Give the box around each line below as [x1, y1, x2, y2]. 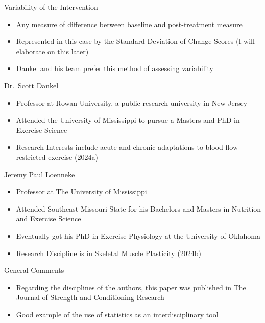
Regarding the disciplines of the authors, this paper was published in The [16, 282, 246, 292]
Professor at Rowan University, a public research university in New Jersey [16, 97, 248, 108]
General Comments [4, 265, 64, 275]
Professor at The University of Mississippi [16, 186, 147, 197]
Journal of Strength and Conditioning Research [16, 292, 164, 303]
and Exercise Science [16, 213, 81, 224]
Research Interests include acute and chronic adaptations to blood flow [16, 142, 238, 152]
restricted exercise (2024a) [16, 151, 98, 162]
